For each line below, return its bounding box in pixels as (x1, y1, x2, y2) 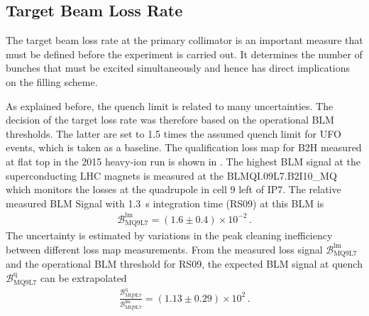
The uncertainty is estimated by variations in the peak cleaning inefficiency (6, 228, 333, 243)
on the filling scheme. (6, 74, 98, 89)
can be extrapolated (40, 270, 127, 285)
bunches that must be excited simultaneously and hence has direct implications (6, 60, 351, 75)
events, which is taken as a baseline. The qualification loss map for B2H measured (6, 140, 362, 155)
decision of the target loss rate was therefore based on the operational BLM (6, 112, 334, 127)
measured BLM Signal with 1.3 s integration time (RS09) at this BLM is (6, 195, 324, 210)
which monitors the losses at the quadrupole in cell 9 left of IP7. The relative (6, 182, 341, 197)
